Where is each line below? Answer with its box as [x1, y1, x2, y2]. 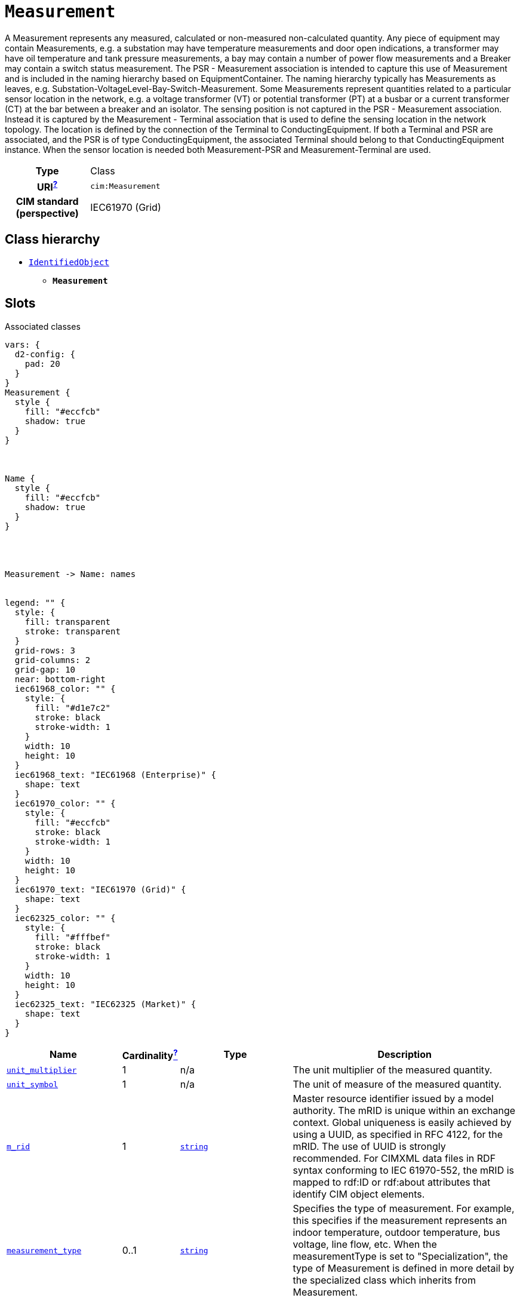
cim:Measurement [90, 181, 161, 191]
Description [377, 1048, 432, 1061]
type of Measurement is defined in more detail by [293, 1262, 515, 1275]
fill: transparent [24, 616, 111, 627]
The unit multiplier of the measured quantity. [293, 1064, 493, 1076]
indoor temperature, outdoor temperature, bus [293, 1226, 500, 1239]
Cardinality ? [122, 1047, 178, 1062]
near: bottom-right [14, 674, 106, 684]
